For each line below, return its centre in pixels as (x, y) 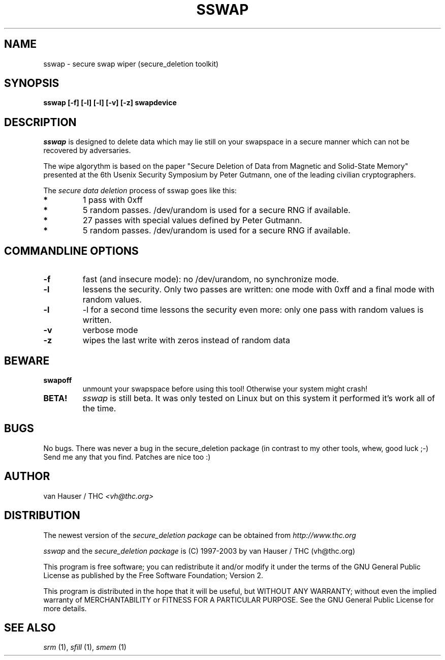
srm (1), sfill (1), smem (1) (85, 647)
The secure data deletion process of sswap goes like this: (140, 191)
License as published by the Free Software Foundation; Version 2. (153, 575)
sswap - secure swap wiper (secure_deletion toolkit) (131, 64)
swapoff (58, 380)
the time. (99, 408)
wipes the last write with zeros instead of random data (186, 340)
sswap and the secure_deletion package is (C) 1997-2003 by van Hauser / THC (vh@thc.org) (199, 551)
